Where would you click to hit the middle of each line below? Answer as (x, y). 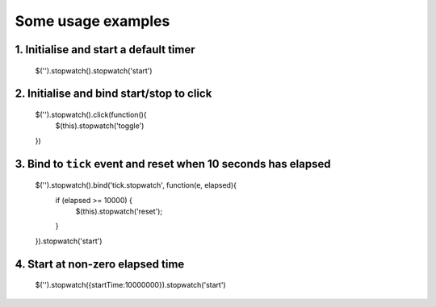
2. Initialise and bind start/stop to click (113, 94)
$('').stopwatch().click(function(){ (91, 114)
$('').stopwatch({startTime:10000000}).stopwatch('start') (130, 285)
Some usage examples (92, 21)
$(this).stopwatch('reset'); (119, 211)
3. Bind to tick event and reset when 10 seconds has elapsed (173, 164)
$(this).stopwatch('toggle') (100, 126)
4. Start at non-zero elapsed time (100, 264)
